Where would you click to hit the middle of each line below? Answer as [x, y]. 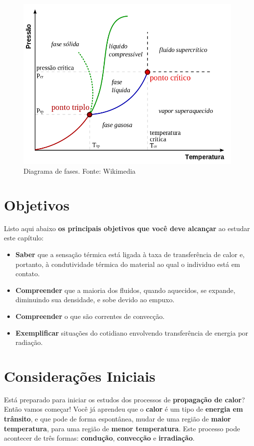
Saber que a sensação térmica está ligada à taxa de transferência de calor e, [130, 254]
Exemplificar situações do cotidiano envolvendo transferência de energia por [132, 332]
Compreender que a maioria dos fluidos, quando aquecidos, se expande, [125, 290]
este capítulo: [24, 238]
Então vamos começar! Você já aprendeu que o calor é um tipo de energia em [124, 409]
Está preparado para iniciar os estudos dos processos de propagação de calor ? [125, 399]
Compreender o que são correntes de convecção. [90, 316]
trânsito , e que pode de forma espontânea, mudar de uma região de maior [117, 419]
